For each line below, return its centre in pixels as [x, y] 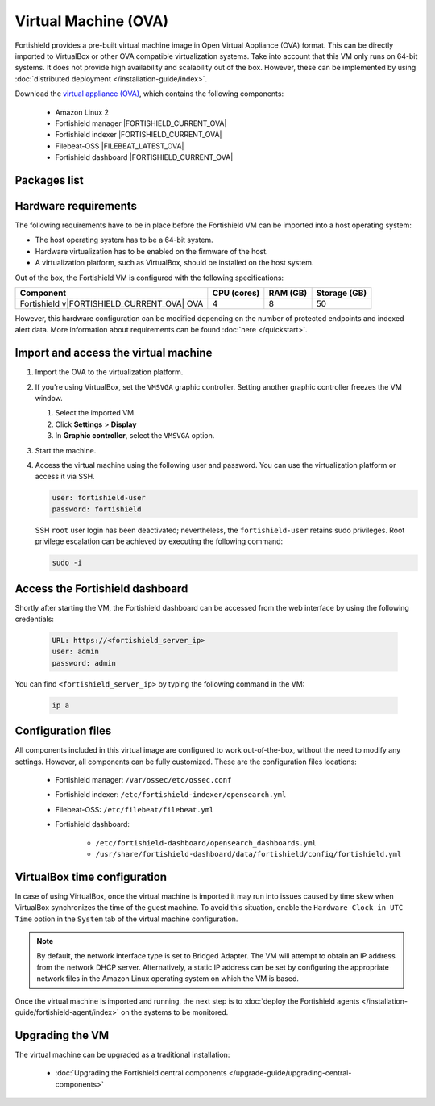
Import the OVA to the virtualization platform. [109, 372]
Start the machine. [66, 450]
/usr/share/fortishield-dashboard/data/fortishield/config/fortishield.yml [249, 854]
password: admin [84, 663]
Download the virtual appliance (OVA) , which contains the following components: [149, 94]
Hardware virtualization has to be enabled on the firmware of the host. [152, 251]
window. [49, 399]
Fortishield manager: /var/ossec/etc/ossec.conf [143, 780]
